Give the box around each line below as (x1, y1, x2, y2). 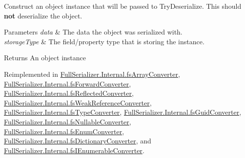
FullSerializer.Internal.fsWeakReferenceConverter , (4, 97, 152, 107)
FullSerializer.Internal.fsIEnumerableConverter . (4, 145, 144, 155)
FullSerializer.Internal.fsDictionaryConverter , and (4, 136, 151, 146)
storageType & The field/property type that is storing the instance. (4, 36, 204, 46)
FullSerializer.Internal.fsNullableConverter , (4, 116, 131, 126)
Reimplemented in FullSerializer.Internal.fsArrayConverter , (4, 69, 180, 79)
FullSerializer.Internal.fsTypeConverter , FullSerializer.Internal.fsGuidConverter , (4, 107, 242, 117)
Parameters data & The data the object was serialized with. (4, 27, 183, 37)
